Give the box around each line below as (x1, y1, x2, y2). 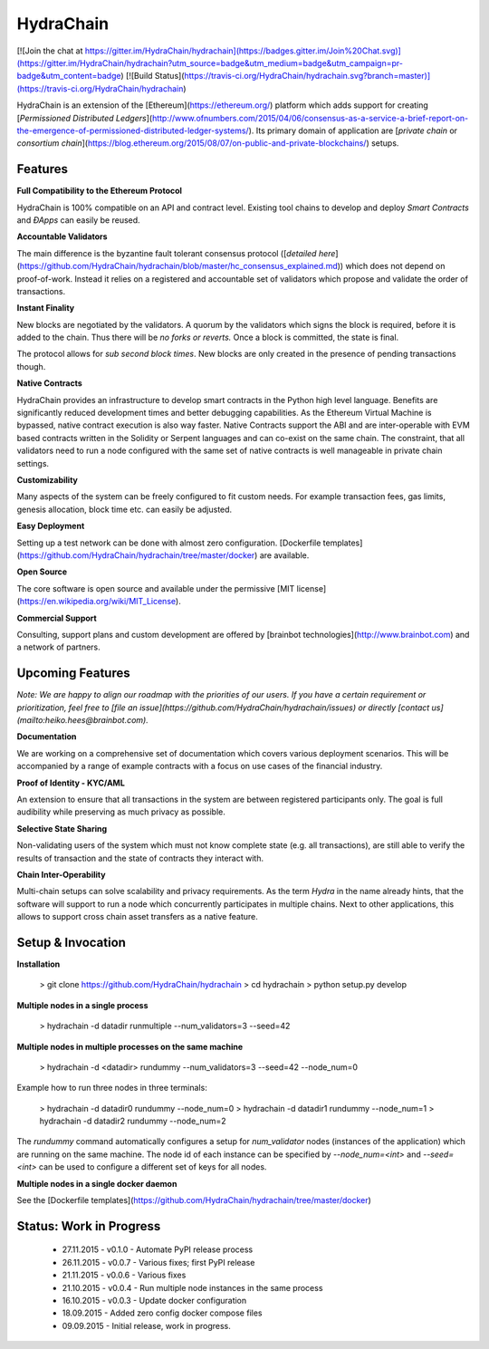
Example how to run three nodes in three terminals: (16, 1083, 207, 1094)
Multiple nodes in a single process (16, 999, 149, 1010)
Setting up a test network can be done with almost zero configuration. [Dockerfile (16, 537, 321, 548)
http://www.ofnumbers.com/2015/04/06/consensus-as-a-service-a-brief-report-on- (151, 112, 469, 123)
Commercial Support (16, 612, 97, 623)
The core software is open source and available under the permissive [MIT (16, 583, 295, 593)
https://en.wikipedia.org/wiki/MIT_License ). (19, 596, 181, 607)
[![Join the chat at (16, 45, 83, 56)
